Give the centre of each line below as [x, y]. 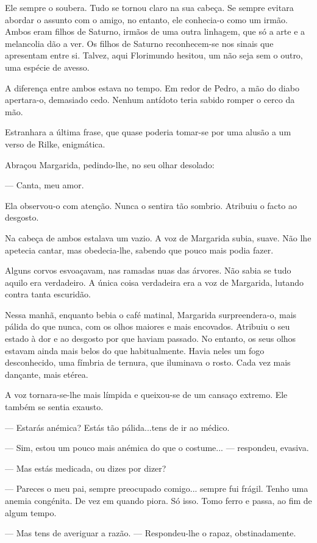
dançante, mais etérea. [47, 374]
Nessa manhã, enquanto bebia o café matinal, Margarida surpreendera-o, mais [151, 314]
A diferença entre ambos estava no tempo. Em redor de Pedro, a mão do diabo [152, 87]
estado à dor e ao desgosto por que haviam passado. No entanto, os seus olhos [151, 339]
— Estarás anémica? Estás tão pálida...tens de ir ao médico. [117, 427]
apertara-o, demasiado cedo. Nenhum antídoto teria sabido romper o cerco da [150, 100]
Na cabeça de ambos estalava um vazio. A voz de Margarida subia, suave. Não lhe [158, 237]
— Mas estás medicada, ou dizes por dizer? [86, 468]
